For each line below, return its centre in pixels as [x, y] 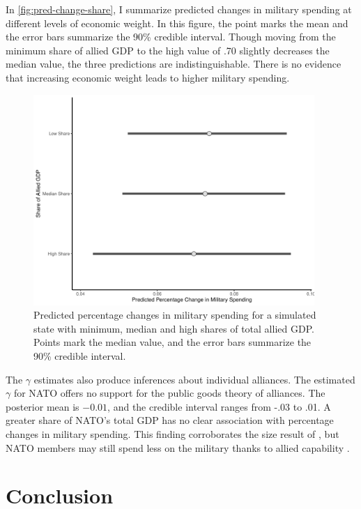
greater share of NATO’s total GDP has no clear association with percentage [170, 420]
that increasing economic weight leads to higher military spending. [148, 77]
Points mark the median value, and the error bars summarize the [172, 342]
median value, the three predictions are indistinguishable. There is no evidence [174, 64]
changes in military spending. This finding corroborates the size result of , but [172, 434]
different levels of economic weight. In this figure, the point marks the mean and [177, 23]
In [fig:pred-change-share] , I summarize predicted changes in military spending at [179, 9]
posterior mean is [43, 406]
